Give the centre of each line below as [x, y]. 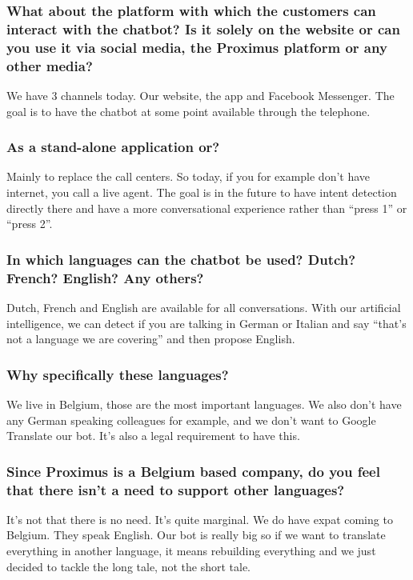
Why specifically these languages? [118, 374]
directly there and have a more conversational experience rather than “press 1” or [207, 208]
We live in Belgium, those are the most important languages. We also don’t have [204, 404]
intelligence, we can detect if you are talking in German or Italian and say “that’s [206, 323]
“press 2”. [30, 224]
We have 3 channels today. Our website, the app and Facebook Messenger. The [200, 95]
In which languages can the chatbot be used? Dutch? [181, 259]
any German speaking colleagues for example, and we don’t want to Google [191, 420]
